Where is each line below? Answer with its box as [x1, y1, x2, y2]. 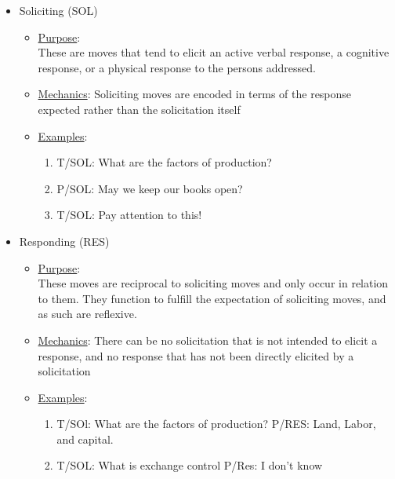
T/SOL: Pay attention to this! [56, 207, 202, 223]
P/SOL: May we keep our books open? [56, 180, 243, 196]
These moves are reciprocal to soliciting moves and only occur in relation [38, 275, 389, 291]
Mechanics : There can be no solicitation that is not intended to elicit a [38, 331, 378, 348]
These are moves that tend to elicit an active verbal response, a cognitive [38, 44, 390, 60]
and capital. [56, 430, 114, 447]
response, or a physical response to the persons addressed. [38, 59, 316, 75]
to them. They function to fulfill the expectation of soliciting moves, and [38, 290, 386, 306]
